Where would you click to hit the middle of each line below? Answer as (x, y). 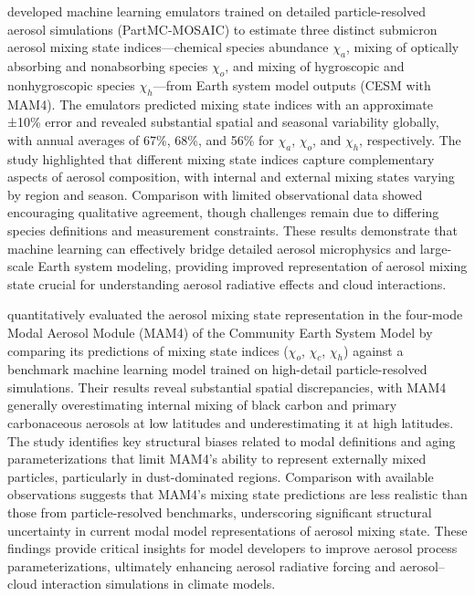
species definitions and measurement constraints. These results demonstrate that (232, 230)
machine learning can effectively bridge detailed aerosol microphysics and (212, 248)
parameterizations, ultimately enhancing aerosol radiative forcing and (202, 565)
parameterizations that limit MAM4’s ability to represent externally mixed (217, 459)
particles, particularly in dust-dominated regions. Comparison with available (221, 476)
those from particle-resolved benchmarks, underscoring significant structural (220, 512)
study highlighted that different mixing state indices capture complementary (221, 158)
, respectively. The (410, 139)
